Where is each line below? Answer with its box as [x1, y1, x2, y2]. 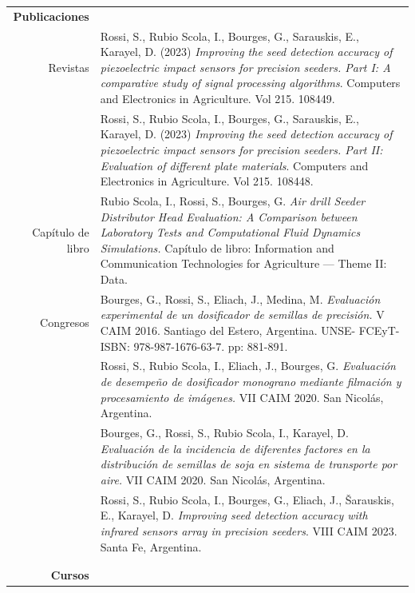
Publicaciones [13, 7, 89, 24]
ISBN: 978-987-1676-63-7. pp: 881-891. [100, 337, 288, 354]
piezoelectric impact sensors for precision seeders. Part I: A [100, 58, 391, 75]
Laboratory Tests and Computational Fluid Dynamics [100, 224, 361, 241]
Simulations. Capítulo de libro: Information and [100, 239, 334, 256]
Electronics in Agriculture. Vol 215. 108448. [100, 173, 314, 189]
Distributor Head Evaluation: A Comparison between [100, 208, 358, 225]
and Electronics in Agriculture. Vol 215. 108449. [100, 90, 335, 106]
